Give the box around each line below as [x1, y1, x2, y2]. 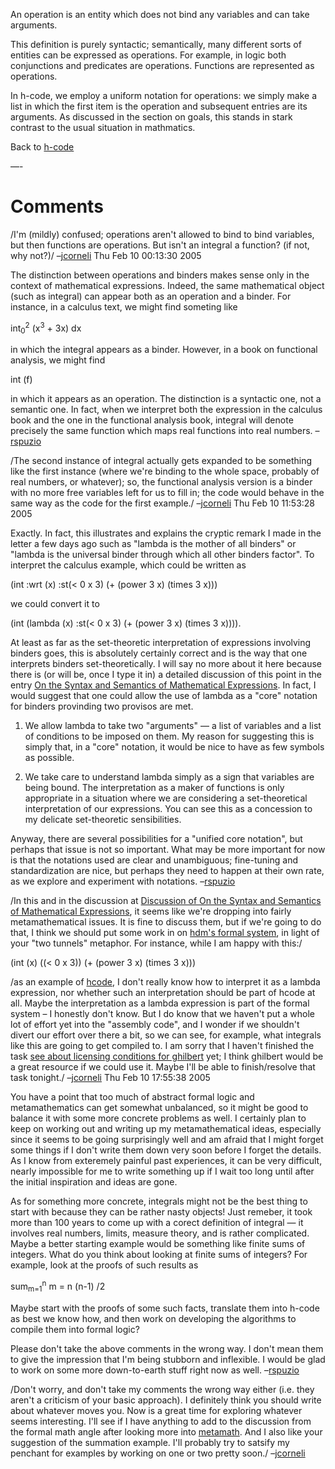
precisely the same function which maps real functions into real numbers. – [10, 425, 320, 437]
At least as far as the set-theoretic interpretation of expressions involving [10, 637, 312, 649]
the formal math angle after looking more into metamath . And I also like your [10, 1425, 323, 1438]
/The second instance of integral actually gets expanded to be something [10, 455, 313, 467]
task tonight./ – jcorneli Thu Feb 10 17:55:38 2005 [10, 1072, 211, 1084]
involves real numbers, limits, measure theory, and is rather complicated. [10, 1227, 310, 1239]
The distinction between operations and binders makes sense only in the [10, 269, 310, 281]
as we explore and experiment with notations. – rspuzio [10, 875, 236, 888]
